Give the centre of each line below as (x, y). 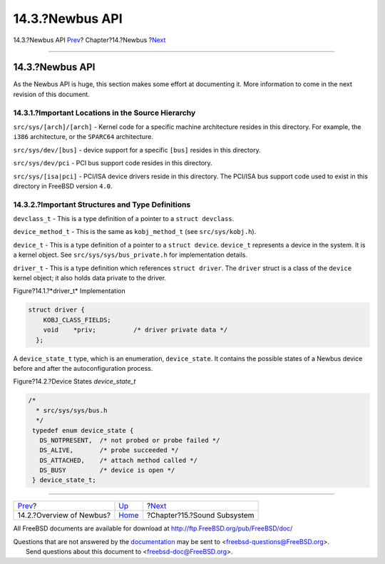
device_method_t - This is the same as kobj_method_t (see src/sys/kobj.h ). (135, 232)
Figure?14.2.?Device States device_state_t (75, 381)
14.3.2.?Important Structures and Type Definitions (102, 205)
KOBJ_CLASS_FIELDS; (77, 320)
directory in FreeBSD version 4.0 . (63, 186)
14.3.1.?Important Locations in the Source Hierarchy (104, 113)
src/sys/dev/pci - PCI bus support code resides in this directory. (113, 163)
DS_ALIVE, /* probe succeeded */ (109, 450)
